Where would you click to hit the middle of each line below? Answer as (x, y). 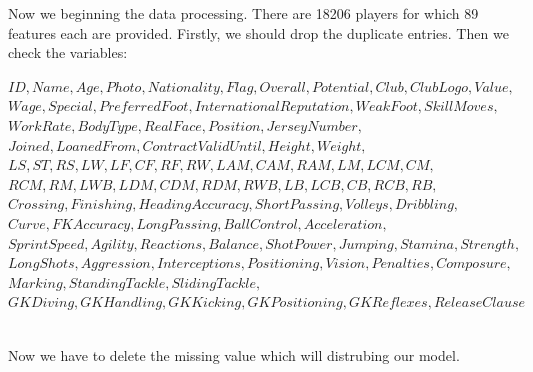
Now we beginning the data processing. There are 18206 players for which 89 (243, 13)
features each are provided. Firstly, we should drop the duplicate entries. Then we (258, 32)
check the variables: (68, 52)
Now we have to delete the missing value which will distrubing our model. (234, 354)
